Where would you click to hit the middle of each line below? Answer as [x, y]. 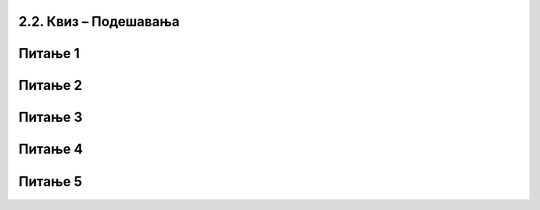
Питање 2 [50, 85]
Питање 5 [50, 181]
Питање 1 [49, 53]
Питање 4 [51, 149]
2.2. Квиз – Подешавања [99, 21]
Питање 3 [50, 117]
